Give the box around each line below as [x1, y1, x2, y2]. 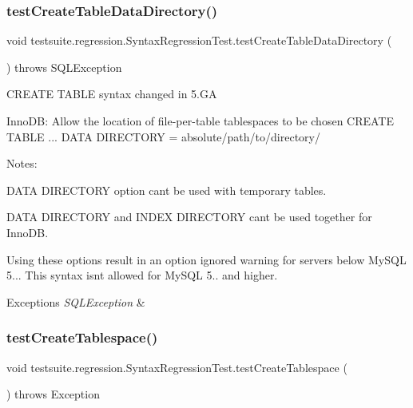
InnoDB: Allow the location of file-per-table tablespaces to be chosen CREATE [6, 113, 395, 129]
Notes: [6, 155, 38, 172]
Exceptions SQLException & [6, 293, 145, 310]
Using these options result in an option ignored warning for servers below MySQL [6, 251, 407, 267]
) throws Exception [6, 386, 100, 402]
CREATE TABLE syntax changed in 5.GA [6, 85, 217, 102]
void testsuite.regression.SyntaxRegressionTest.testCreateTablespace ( [6, 358, 347, 375]
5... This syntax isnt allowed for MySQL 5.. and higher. [6, 267, 278, 283]
